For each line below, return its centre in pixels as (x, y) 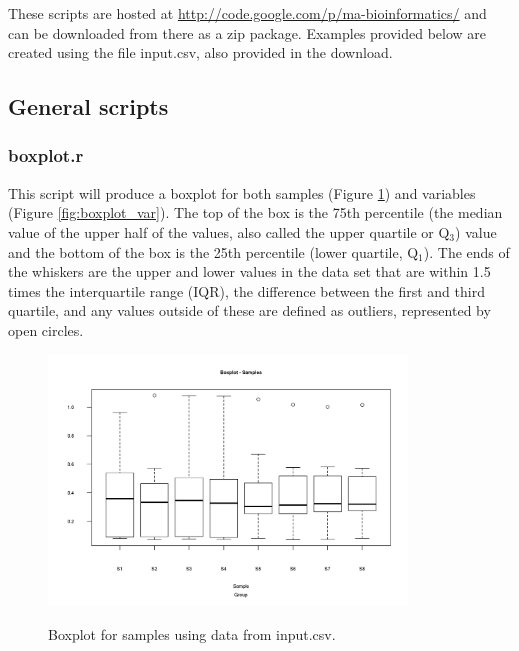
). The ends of (466, 251)
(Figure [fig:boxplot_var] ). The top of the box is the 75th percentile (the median (255, 212)
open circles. (46, 329)
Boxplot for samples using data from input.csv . (192, 633)
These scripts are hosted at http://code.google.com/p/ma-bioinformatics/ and (247, 13)
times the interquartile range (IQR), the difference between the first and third (246, 290)
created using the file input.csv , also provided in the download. (200, 52)
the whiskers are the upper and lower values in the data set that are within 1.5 (249, 271)
